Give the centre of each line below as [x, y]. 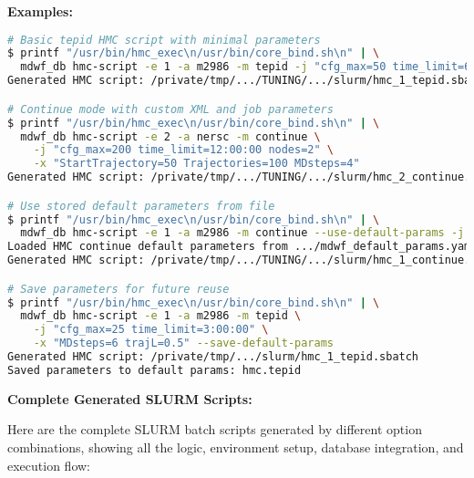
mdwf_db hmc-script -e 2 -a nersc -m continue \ [170, 136]
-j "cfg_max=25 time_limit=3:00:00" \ [151, 330]
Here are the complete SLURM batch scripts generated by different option [215, 429]
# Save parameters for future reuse [118, 289]
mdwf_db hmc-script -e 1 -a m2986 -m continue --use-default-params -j [242, 233]
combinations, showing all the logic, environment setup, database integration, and [236, 447]
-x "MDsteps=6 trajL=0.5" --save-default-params [183, 343]
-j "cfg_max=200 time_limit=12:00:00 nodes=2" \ [183, 150]
